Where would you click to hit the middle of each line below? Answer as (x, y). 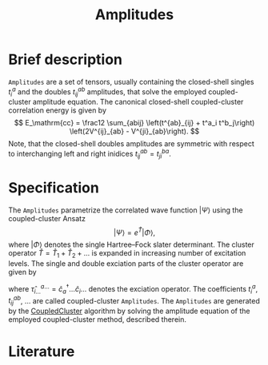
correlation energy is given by (57, 110)
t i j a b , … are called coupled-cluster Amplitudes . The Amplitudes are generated (134, 301)
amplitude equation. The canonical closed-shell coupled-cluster (138, 102)
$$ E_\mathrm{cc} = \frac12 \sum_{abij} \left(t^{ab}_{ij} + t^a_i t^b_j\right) (134, 123)
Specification (54, 188)
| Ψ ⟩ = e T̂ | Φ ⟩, (134, 232)
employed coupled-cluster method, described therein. (97, 319)
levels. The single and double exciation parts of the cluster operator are (126, 264)
